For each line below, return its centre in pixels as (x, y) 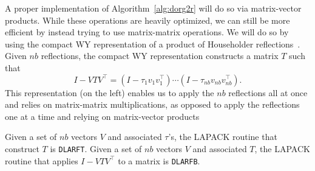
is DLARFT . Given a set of (96, 148)
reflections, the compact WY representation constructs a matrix (160, 56)
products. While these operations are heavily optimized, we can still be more (147, 20)
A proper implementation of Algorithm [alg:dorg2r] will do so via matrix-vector (153, 8)
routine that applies (42, 160)
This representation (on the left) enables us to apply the (110, 92)
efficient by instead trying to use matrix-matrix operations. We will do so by (147, 32)
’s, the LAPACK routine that (223, 137)
